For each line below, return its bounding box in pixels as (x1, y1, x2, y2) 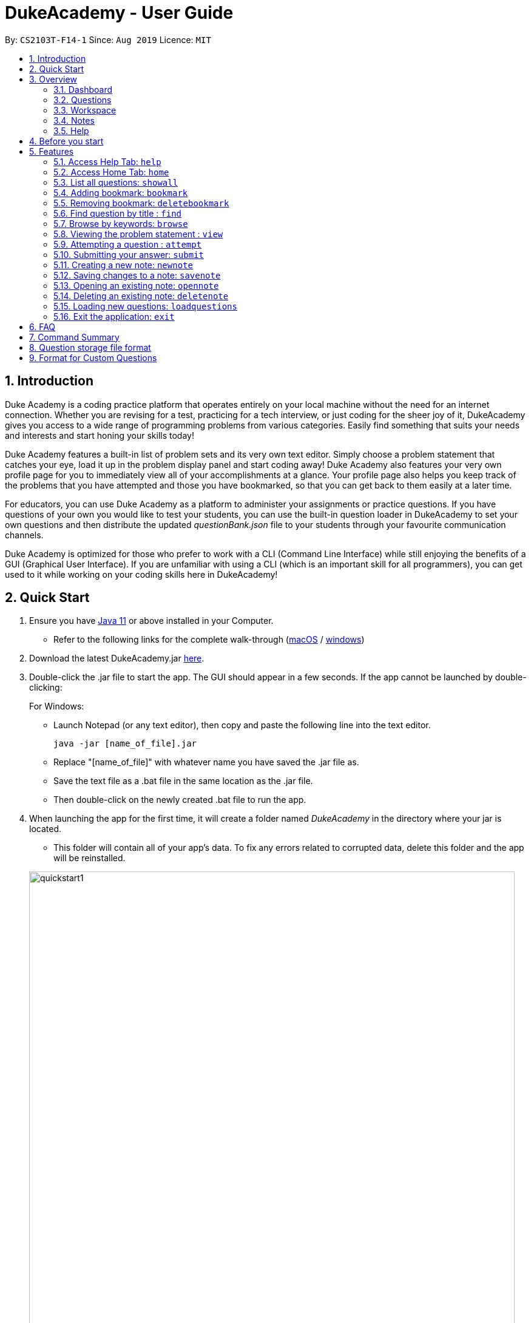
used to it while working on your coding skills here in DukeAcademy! (5, 569, 278, 580)
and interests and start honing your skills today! (5, 430, 194, 441)
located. (29, 824, 61, 834)
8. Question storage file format (29, 342, 151, 353)
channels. (5, 529, 44, 540)
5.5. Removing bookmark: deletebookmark (53, 197, 229, 208)
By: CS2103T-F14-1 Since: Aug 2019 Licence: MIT (5, 34, 211, 45)
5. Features (29, 146, 74, 157)
